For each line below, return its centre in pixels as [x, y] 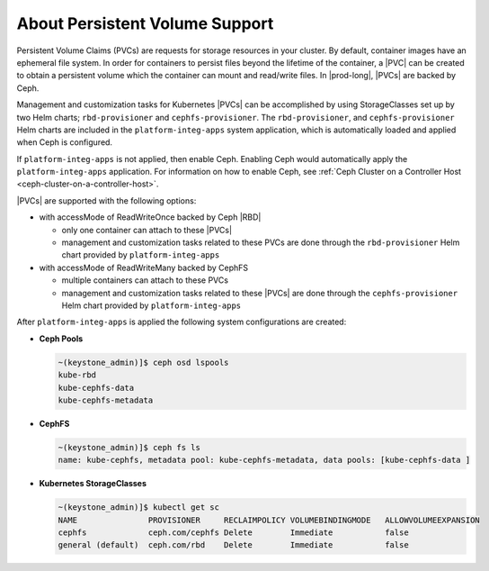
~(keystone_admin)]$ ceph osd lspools [143, 362]
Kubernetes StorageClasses [93, 484]
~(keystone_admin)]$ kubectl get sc [139, 508]
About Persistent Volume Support [145, 23]
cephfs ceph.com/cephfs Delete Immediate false [233, 533]
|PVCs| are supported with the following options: [107, 200]
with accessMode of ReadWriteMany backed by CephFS [144, 267]
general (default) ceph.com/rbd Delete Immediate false [233, 545]
